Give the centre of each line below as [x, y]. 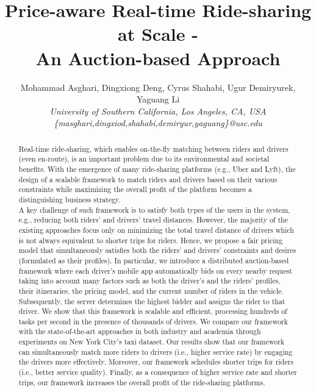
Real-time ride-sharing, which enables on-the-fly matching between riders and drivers [153, 148]
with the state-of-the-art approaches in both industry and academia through [140, 331]
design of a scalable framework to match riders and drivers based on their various [148, 179]
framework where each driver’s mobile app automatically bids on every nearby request [155, 270]
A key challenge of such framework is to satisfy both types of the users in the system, [154, 209]
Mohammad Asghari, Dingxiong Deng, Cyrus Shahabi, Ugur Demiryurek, [158, 87]
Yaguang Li [158, 99]
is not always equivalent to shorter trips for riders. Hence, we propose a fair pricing [151, 240]
